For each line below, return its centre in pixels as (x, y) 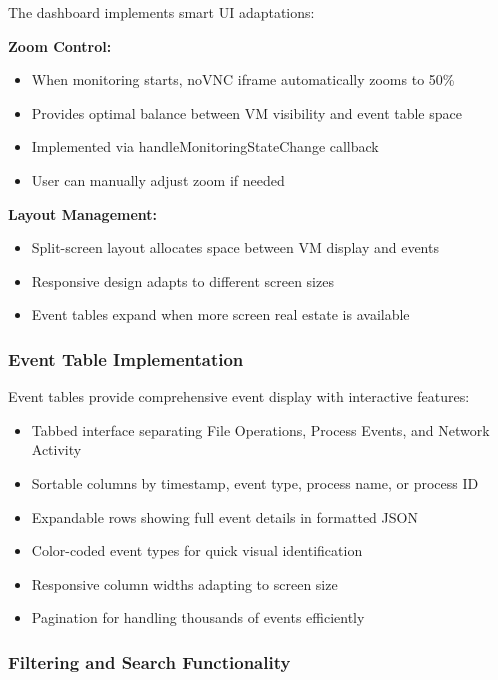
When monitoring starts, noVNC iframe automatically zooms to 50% (243, 79)
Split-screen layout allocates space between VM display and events (235, 247)
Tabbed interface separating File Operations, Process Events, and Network (260, 429)
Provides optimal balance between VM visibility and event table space (246, 112)
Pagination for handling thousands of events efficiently (198, 617)
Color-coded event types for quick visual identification (197, 550)
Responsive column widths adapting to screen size (184, 583)
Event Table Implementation (126, 358)
